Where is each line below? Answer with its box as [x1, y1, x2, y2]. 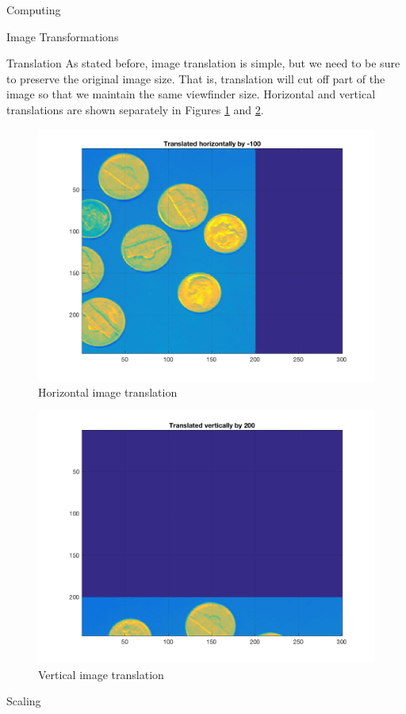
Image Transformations [6, 28, 119, 44]
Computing [6, 2, 61, 17]
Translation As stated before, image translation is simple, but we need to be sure [6, 55, 400, 71]
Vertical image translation [38, 666, 164, 682]
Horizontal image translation [38, 383, 178, 400]
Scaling [6, 693, 41, 709]
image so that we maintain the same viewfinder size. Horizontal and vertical [6, 86, 376, 102]
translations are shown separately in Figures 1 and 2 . [6, 101, 264, 117]
